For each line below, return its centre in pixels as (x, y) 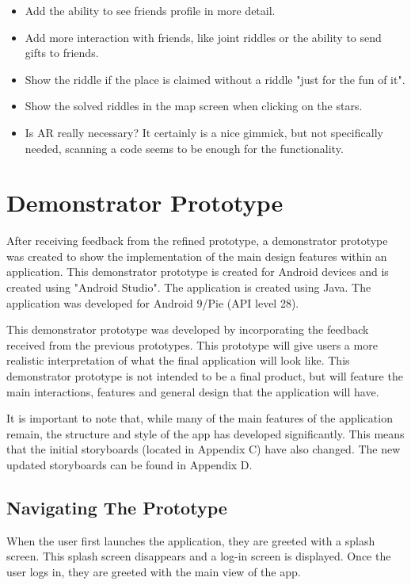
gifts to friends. (62, 53)
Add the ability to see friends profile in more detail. (150, 10)
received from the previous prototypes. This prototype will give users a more (192, 344)
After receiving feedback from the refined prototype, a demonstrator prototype (197, 241)
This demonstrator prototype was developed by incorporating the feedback (188, 329)
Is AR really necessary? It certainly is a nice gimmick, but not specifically (204, 132)
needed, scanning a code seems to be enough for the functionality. (184, 148)
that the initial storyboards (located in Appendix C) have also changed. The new (204, 449)
